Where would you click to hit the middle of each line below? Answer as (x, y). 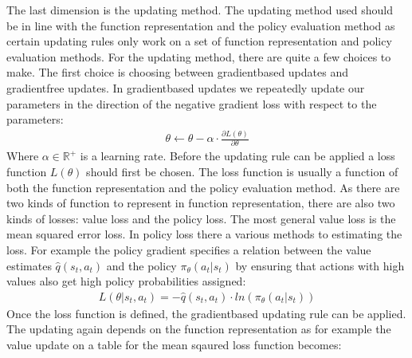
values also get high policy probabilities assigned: (126, 281)
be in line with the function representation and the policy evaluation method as (201, 25)
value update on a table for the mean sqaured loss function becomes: (174, 345)
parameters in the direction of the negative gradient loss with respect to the (192, 103)
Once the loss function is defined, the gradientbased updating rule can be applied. (206, 313)
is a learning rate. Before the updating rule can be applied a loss (237, 156)
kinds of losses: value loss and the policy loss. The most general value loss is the (201, 218)
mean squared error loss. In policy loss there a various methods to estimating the (204, 234)
